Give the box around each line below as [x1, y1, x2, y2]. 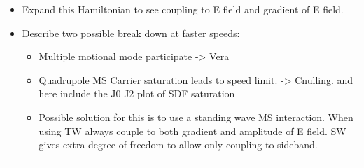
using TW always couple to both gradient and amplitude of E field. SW [38, 123, 346, 138]
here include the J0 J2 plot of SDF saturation [38, 86, 235, 101]
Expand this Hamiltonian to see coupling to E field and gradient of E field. [22, 2, 344, 16]
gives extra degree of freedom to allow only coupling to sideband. [38, 137, 318, 152]
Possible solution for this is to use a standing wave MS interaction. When [38, 109, 353, 124]
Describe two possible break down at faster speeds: [22, 25, 240, 40]
